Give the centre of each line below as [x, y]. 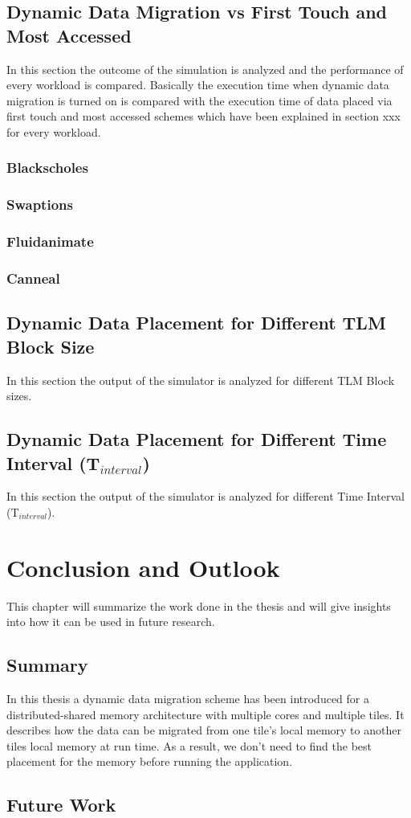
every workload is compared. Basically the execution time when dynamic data [198, 85]
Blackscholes [47, 168]
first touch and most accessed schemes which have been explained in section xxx [203, 116]
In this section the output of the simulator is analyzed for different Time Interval [205, 496]
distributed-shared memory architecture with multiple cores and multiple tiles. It [205, 714]
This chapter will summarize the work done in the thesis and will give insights [199, 605]
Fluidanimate [50, 241]
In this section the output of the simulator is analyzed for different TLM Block [201, 380]
